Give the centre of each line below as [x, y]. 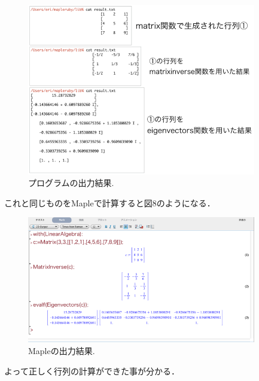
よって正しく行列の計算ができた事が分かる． [92, 371]
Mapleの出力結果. [62, 351]
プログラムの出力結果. [71, 183]
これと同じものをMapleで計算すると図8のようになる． [110, 202]
